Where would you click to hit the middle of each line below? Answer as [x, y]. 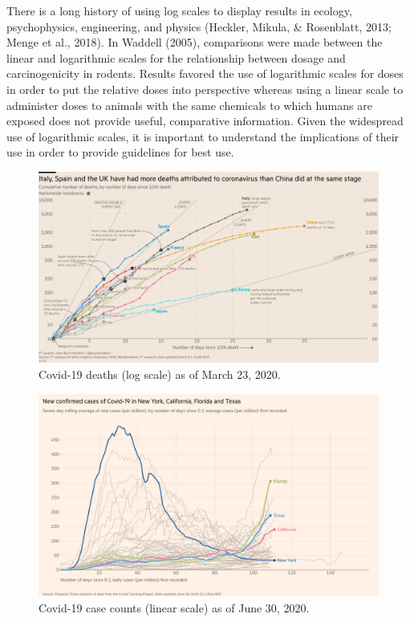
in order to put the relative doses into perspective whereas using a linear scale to [205, 89]
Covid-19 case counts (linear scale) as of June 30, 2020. [174, 607]
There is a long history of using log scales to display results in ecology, [179, 10]
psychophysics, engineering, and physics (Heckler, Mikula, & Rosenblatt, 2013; [199, 26]
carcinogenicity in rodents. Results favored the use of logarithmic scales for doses [205, 73]
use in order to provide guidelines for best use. [120, 152]
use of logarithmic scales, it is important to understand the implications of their [203, 136]
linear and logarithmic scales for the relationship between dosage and [176, 57]
